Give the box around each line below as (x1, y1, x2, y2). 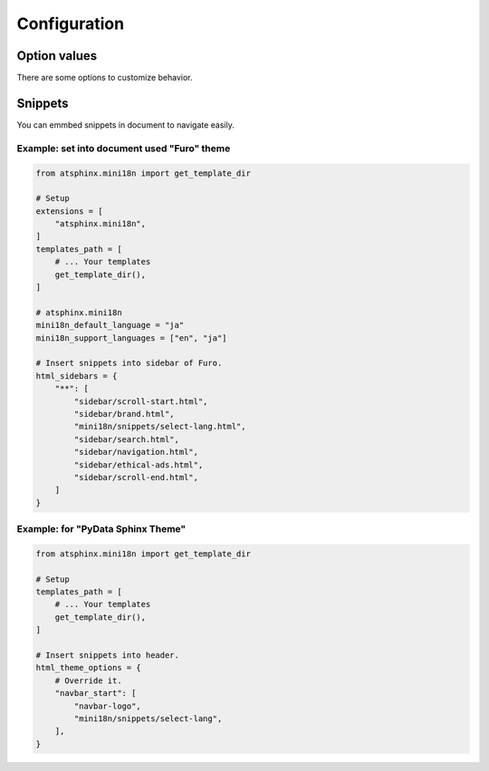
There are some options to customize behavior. (16, 72, 194, 83)
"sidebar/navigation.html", (73, 447, 199, 458)
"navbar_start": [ (54, 689, 137, 699)
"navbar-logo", (73, 700, 142, 711)
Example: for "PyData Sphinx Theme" (16, 523, 187, 535)
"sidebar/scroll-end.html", (73, 472, 199, 482)
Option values (16, 48, 98, 63)
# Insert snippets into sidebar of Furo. (35, 358, 223, 369)
